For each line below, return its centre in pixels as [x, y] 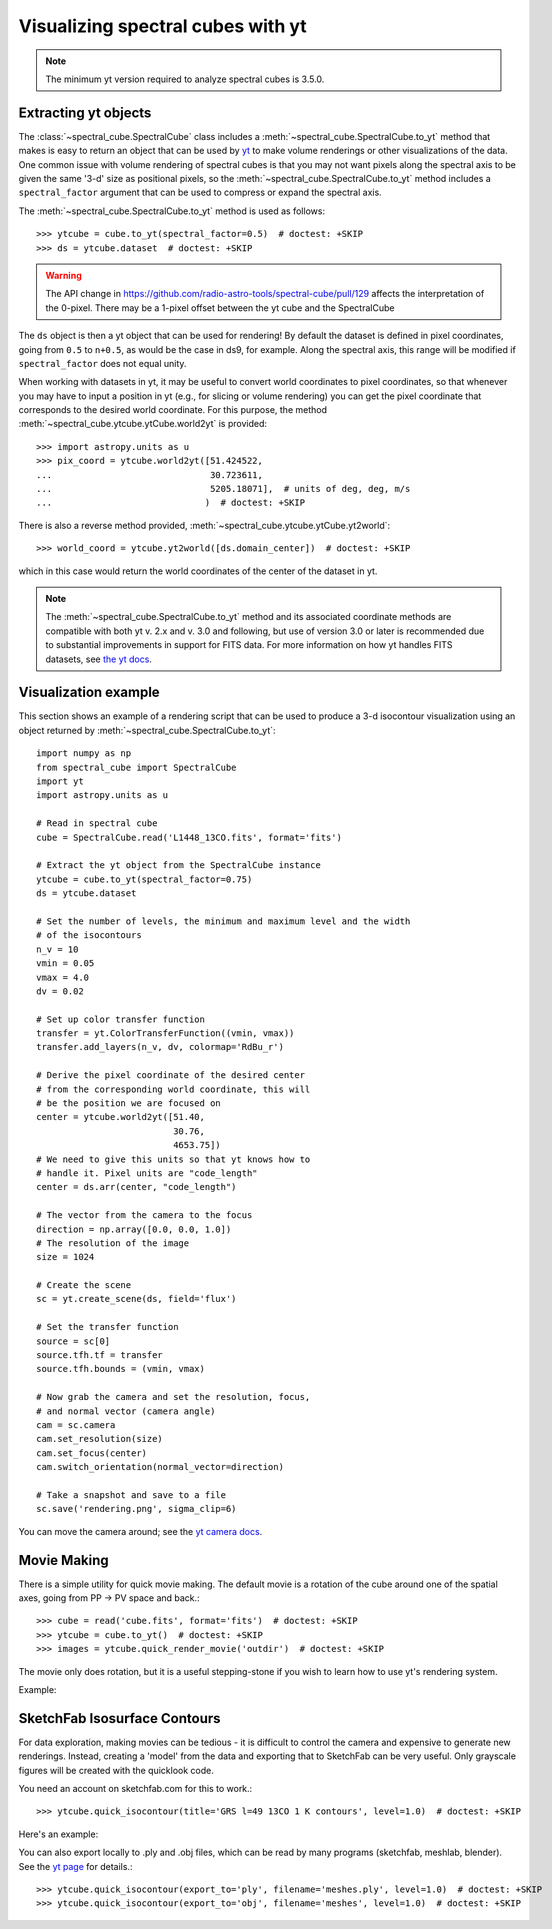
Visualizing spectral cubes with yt [162, 26]
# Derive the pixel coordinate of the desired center [170, 1075]
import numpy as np [84, 753]
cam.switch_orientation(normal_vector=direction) [160, 1467]
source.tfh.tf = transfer [100, 1355]
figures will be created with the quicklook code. [116, 1770]
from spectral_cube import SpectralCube [136, 767]
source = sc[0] [73, 1341]
